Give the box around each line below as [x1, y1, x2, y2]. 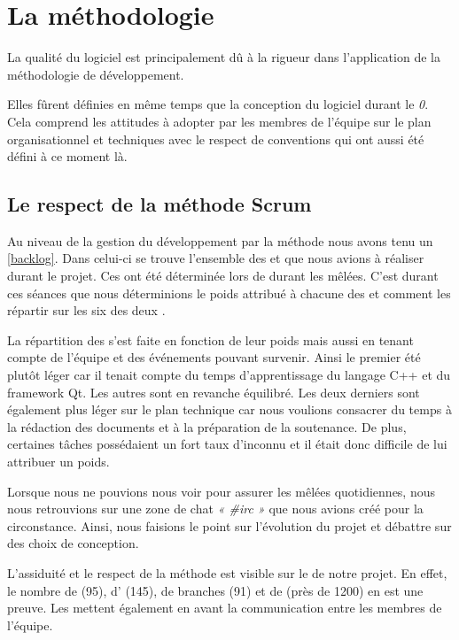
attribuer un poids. [7, 452, 110, 471]
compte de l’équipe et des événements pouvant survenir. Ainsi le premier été [7, 348, 421, 366]
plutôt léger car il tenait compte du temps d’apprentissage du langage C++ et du [7, 366, 451, 384]
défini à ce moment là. [7, 147, 128, 166]
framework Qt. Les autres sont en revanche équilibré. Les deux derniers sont [7, 382, 420, 401]
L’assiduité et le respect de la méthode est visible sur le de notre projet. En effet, [7, 563, 447, 582]
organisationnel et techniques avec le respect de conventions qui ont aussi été [7, 129, 424, 148]
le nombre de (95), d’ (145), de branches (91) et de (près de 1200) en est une [7, 581, 424, 599]
